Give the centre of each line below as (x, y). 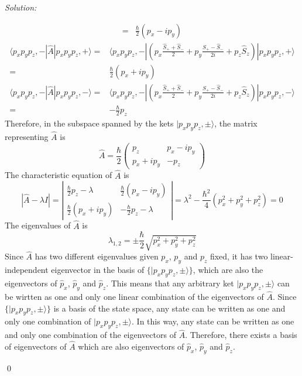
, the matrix (236, 123)
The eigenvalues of (38, 225)
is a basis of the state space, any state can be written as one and (169, 308)
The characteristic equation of (59, 175)
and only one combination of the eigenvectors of (90, 335)
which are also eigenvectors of (131, 346)
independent (27, 270)
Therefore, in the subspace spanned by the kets (89, 123)
